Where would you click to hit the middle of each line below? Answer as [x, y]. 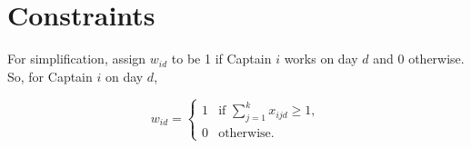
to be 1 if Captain [221, 59]
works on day [321, 59]
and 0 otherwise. [419, 59]
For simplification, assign [77, 59]
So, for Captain [50, 76]
